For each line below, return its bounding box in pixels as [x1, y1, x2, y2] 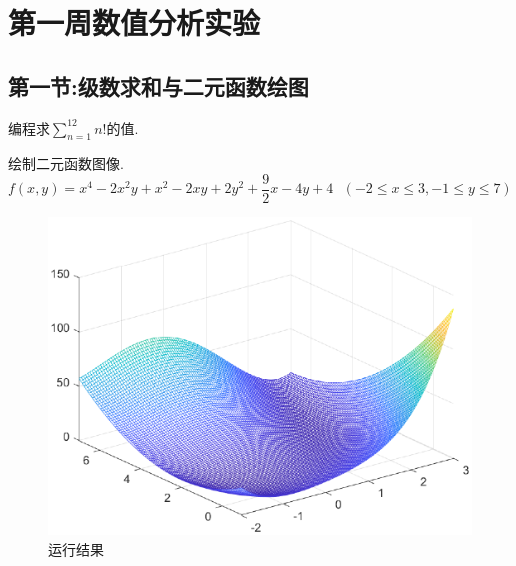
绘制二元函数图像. [8, 153, 124, 174]
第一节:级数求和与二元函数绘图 [8, 70, 309, 101]
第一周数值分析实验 [8, 2, 261, 43]
